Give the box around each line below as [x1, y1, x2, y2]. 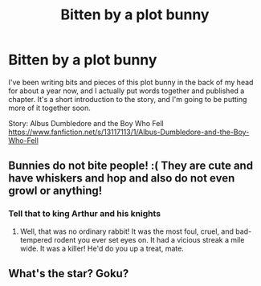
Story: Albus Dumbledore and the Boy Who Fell [8, 118, 164, 128]
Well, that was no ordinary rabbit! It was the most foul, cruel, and [19, 227, 234, 236]
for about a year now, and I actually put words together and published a [8, 86, 245, 96]
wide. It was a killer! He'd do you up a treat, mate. [19, 243, 185, 253]
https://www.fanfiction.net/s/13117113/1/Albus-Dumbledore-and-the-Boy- [8, 127, 250, 137]
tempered [19, 235, 53, 244]
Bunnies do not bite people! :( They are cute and [8, 159, 254, 173]
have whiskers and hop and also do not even [8, 171, 235, 186]
